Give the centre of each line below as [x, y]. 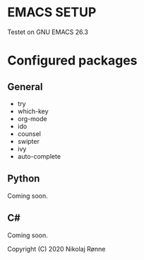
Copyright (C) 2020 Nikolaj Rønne [56, 249]
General [25, 87]
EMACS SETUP [52, 12]
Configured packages [72, 61]
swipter [29, 141]
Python [24, 179]
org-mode [32, 118]
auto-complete [39, 156]
